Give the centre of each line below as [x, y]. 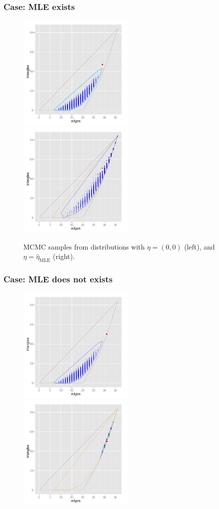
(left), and [199, 246]
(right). [64, 256]
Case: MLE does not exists [58, 279]
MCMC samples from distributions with [84, 246]
